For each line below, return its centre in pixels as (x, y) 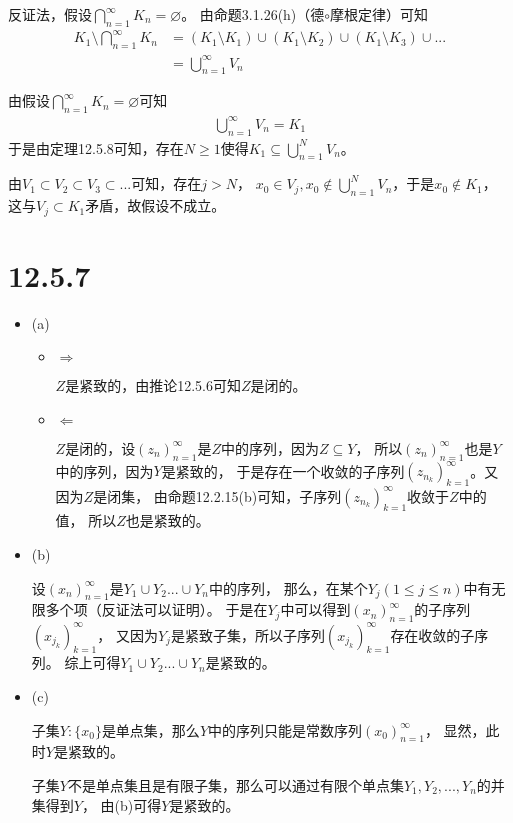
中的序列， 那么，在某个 (288, 587)
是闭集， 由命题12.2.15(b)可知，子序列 (217, 495)
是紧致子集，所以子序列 (247, 634)
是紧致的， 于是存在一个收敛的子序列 (283, 470)
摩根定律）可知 (379, 14)
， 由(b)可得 (121, 804)
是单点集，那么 (150, 729)
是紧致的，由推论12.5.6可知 (153, 385)
